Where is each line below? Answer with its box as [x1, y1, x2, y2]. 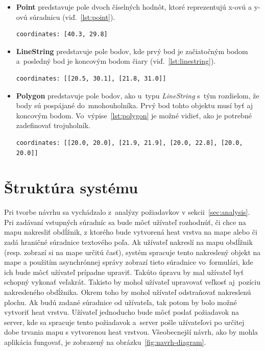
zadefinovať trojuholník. [16, 120, 90, 131]
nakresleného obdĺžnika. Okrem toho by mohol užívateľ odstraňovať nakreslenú [4, 287, 251, 297]
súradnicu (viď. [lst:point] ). [30, 11, 115, 22]
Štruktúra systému [4, 177, 138, 198]
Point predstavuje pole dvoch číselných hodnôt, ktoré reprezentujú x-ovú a [16, 2, 252, 12]
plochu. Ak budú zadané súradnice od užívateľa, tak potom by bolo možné [4, 296, 237, 307]
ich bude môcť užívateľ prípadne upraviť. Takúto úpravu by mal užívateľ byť [4, 266, 244, 277]
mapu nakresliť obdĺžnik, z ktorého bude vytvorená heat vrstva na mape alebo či [4, 227, 257, 237]
